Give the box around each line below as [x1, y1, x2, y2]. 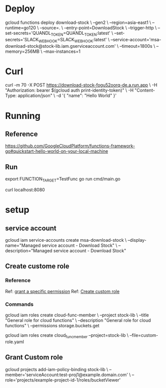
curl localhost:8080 [5, 187, 45, 193]
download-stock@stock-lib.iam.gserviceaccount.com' [5, 43, 116, 49]
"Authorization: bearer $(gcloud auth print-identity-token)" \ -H [5, 88, 134, 94]
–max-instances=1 [43, 48, 81, 54]
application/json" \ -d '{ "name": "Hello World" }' [17, 93, 117, 98]
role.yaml [5, 339, 24, 345]
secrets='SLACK [5, 36, 39, 42]
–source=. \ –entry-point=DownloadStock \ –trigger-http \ [39, 24, 157, 30]
